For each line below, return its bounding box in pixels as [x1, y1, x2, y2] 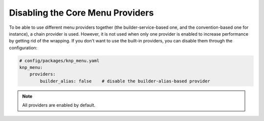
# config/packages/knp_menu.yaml [19, 58, 100, 63]
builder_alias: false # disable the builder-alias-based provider [40, 78, 210, 84]
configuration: [9, 44, 38, 51]
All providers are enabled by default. [22, 102, 95, 108]
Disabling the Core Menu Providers [9, 7, 154, 18]
